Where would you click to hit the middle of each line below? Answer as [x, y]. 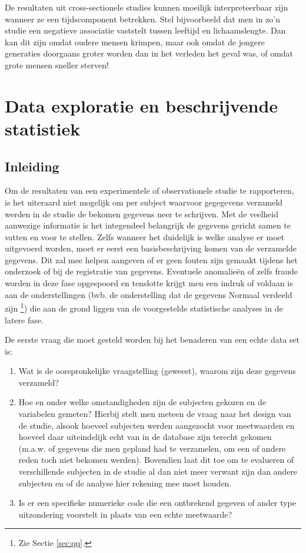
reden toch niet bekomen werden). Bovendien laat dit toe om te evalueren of [156, 460]
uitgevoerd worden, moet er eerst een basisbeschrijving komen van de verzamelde [151, 248]
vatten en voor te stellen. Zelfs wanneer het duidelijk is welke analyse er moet [145, 236]
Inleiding [32, 166]
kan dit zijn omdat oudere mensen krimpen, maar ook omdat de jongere [135, 42]
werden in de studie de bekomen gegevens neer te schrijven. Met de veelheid [142, 213]
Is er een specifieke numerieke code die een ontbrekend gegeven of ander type [157, 503]
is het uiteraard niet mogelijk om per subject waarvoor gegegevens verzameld [144, 202]
